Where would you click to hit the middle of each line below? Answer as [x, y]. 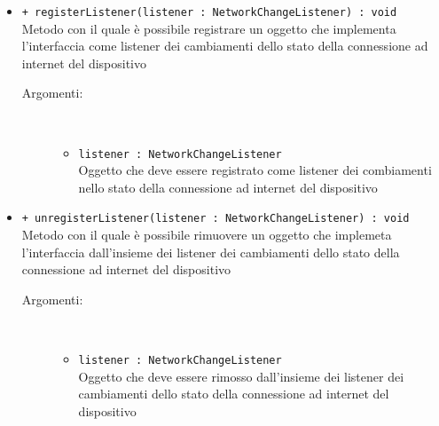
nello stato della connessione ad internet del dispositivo [228, 187]
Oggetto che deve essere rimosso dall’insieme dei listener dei [241, 376]
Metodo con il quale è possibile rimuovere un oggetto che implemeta [207, 235]
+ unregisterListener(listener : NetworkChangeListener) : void [216, 219]
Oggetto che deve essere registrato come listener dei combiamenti [255, 170]
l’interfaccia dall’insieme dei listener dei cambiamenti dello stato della [211, 252]
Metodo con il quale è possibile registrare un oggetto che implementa [209, 28]
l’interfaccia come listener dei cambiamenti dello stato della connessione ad [225, 46]
